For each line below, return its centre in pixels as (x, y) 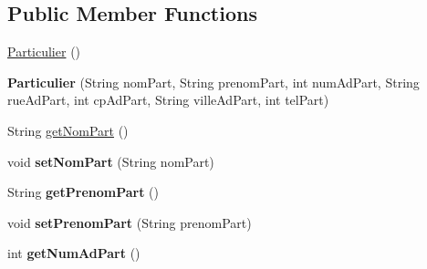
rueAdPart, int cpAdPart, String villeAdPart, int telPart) (168, 100)
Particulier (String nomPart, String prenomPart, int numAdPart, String (213, 82)
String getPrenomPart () (83, 192)
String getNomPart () (68, 130)
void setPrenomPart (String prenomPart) (130, 222)
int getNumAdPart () (74, 253)
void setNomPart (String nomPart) (111, 161)
